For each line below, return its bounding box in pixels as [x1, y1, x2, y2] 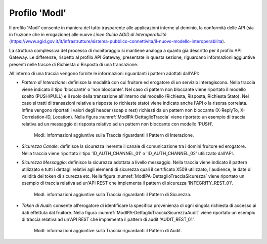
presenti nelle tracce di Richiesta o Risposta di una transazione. [9, 61, 138, 67]
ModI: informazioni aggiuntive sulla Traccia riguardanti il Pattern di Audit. [34, 228, 182, 234]
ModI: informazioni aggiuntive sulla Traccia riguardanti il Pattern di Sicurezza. [34, 191, 191, 197]
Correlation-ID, [21, 114, 52, 120]
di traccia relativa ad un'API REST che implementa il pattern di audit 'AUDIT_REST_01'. [21, 216, 195, 222]
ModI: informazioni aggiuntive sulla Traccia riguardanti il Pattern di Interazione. [34, 132, 194, 138]
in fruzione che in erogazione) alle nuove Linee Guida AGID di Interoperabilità [9, 31, 167, 37]
